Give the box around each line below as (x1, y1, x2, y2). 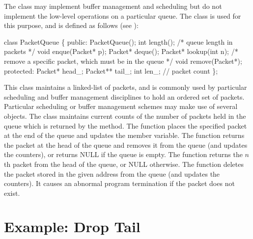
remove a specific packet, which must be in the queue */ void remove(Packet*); (4, 55, 242, 66)
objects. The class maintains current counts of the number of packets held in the (4, 110, 246, 121)
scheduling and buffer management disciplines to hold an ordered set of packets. (4, 91, 245, 102)
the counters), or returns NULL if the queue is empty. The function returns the (4, 149, 243, 159)
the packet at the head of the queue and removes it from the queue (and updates (4, 139, 248, 150)
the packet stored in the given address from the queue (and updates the (4, 168, 220, 179)
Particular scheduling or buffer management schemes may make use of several (4, 101, 238, 111)
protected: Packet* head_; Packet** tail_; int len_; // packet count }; (4, 65, 218, 76)
